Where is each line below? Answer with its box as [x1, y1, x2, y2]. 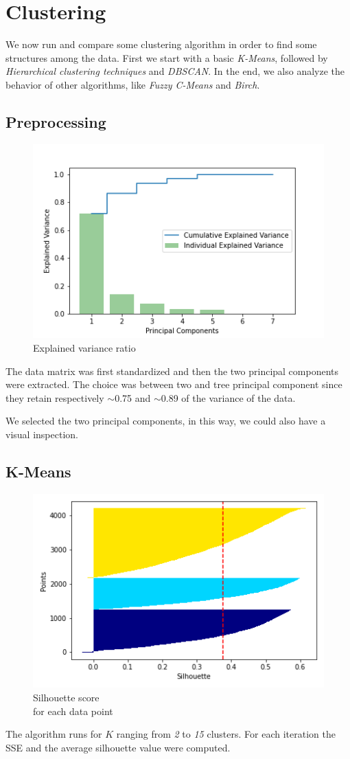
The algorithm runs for [5, 727, 102, 741]
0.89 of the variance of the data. [161, 390, 296, 405]
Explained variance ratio [33, 340, 136, 354]
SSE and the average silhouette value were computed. [5, 740, 231, 754]
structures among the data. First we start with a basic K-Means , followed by [5, 50, 328, 65]
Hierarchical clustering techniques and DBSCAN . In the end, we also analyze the [5, 64, 345, 78]
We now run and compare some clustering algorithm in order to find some [5, 37, 317, 52]
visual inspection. [5, 427, 78, 441]
